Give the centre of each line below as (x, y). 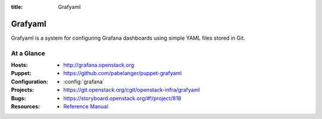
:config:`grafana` (84, 81)
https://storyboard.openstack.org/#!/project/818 (122, 98)
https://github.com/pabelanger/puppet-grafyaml (123, 73)
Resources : (25, 106)
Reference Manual (86, 106)
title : (17, 7)
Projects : (22, 90)
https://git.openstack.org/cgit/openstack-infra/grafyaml (131, 90)
